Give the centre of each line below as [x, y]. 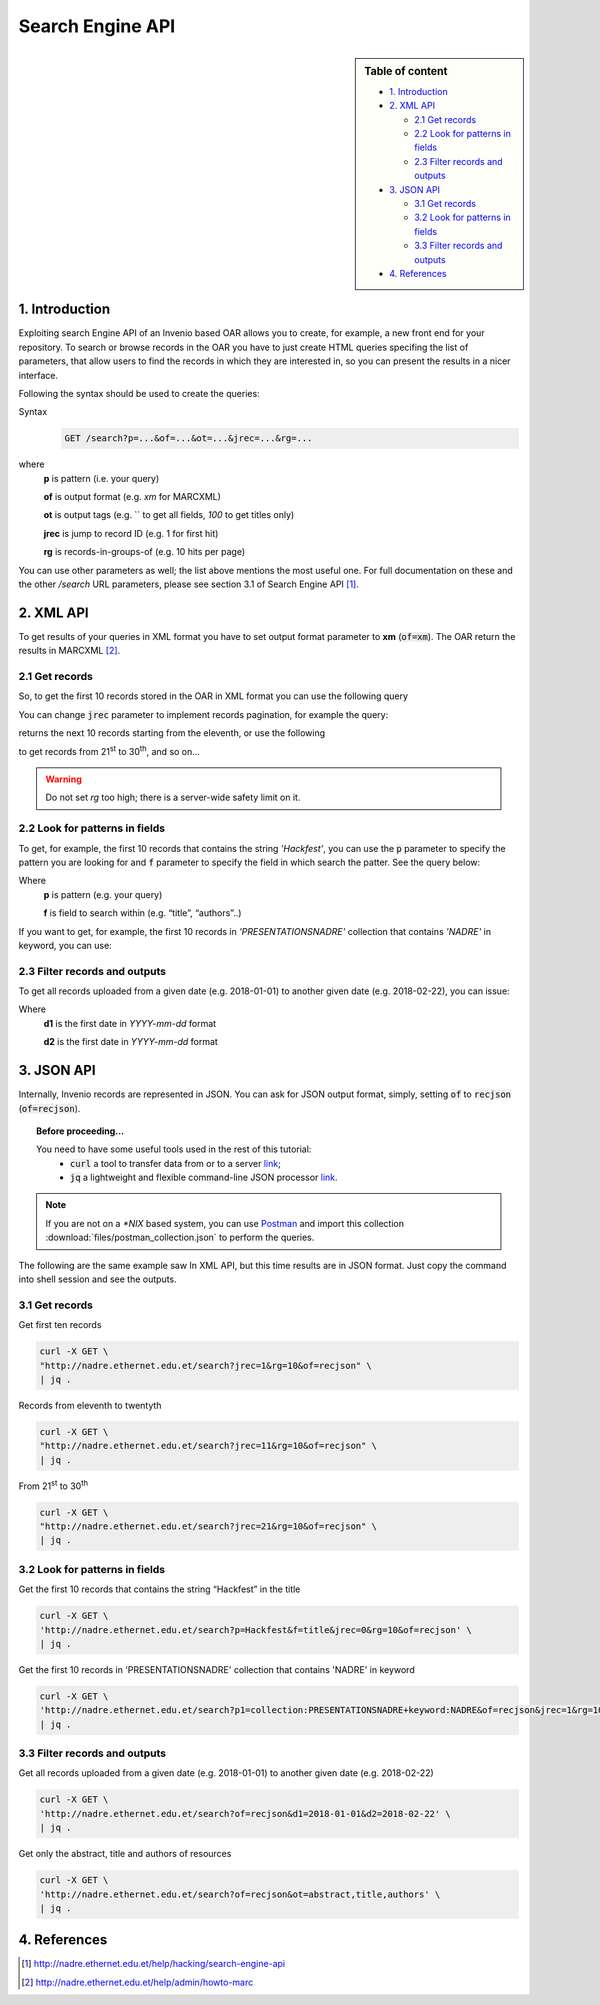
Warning [63, 779]
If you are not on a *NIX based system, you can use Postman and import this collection [225, 1223]
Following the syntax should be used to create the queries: [139, 393]
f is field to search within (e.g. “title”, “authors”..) [142, 913]
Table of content [406, 71]
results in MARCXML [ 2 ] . [69, 651]
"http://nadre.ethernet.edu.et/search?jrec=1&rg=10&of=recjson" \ [205, 1365]
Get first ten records [60, 1325]
